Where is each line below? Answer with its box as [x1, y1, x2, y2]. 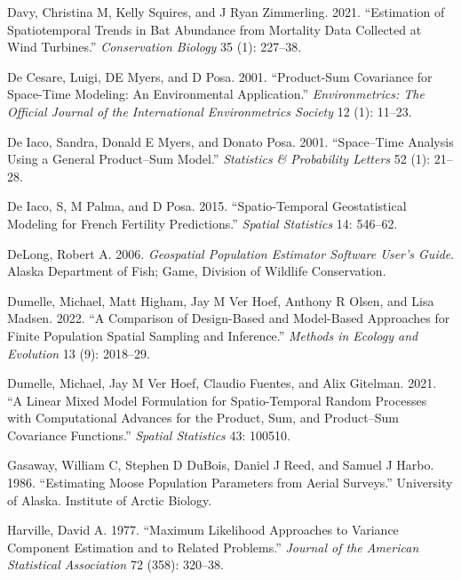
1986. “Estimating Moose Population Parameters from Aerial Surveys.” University [7, 473, 453, 492]
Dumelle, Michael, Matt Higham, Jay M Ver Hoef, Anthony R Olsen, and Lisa [7, 291, 434, 310]
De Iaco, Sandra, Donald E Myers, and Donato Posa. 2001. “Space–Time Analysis [7, 132, 454, 150]
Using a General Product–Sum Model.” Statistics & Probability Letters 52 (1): [7, 149, 431, 168]
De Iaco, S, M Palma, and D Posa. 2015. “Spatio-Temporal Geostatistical [7, 197, 407, 215]
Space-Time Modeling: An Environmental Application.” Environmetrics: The [7, 85, 425, 103]
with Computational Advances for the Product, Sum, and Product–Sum [7, 408, 399, 427]
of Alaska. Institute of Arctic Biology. [7, 490, 212, 509]
